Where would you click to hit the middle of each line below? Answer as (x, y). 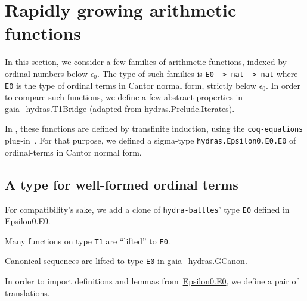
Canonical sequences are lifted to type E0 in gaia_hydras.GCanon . (126, 261)
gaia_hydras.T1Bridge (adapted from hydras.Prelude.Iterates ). (120, 108)
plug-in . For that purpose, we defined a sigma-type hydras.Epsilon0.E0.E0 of (151, 140)
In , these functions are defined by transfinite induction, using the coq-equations (154, 128)
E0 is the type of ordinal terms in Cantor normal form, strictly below (131, 85)
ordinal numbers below (46, 73)
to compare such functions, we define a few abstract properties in (124, 97)
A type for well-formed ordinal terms (122, 184)
